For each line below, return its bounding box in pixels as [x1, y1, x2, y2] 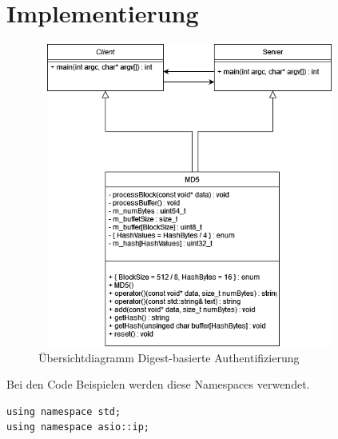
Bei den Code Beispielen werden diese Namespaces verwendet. [6, 376, 310, 393]
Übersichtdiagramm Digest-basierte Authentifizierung [38, 349, 300, 365]
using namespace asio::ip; [6, 421, 149, 433]
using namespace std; [6, 405, 121, 417]
